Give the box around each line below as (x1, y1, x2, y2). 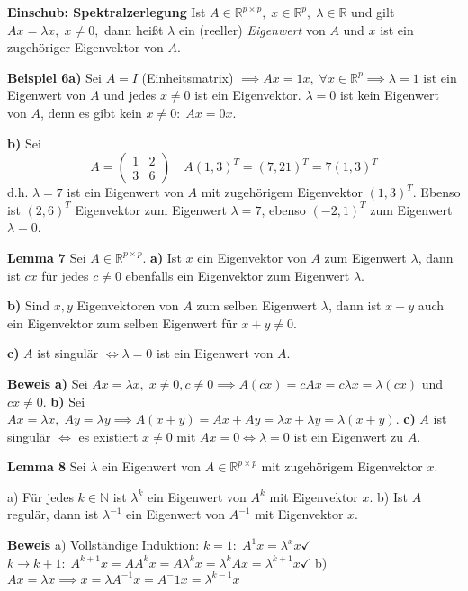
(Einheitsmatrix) (141, 67, 234, 86)
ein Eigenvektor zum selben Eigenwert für (7, 313, 238, 332)
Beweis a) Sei (7, 373, 88, 392)
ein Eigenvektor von (197, 247, 307, 266)
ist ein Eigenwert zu (293, 426, 404, 445)
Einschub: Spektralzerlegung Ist (7, 3, 206, 21)
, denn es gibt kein (40, 103, 142, 121)
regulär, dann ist (7, 505, 99, 524)
